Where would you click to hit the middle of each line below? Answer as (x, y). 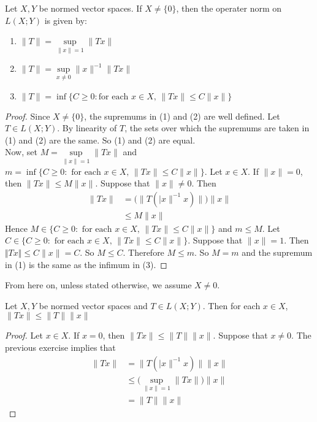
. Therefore (143, 252)
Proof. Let (24, 335)
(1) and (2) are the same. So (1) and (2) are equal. (100, 140)
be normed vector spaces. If (90, 8)
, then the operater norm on (229, 8)
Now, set (21, 152)
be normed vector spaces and (93, 305)
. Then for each (231, 305)
